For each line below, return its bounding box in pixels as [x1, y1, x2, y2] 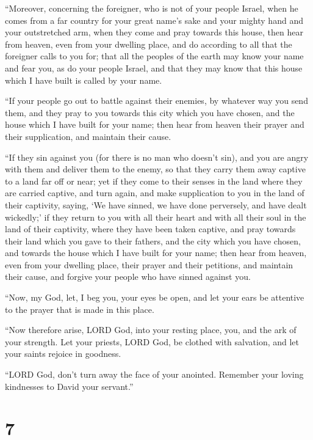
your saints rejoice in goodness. [5, 347, 121, 360]
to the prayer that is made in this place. [5, 302, 154, 315]
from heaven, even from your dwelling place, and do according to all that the [5, 37, 292, 50]
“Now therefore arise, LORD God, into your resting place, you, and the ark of [5, 323, 297, 336]
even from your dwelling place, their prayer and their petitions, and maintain [5, 258, 293, 271]
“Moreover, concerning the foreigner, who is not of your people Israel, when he [5, 2, 298, 14]
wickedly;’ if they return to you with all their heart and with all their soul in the [5, 210, 306, 223]
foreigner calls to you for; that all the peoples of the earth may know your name [5, 50, 304, 62]
